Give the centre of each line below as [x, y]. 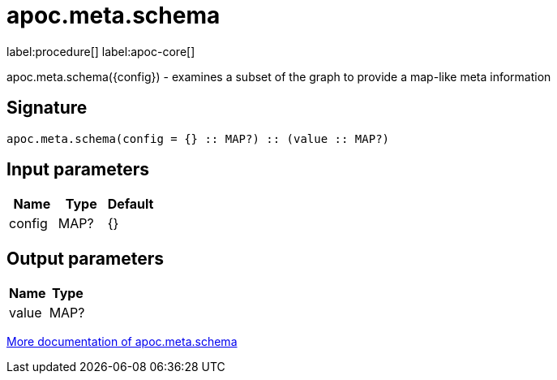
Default [131, 204]
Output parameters [85, 258]
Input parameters [78, 170]
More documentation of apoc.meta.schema [122, 342]
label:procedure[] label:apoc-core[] [101, 51]
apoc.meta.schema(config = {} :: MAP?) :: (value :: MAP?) [198, 138]
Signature [47, 108]
